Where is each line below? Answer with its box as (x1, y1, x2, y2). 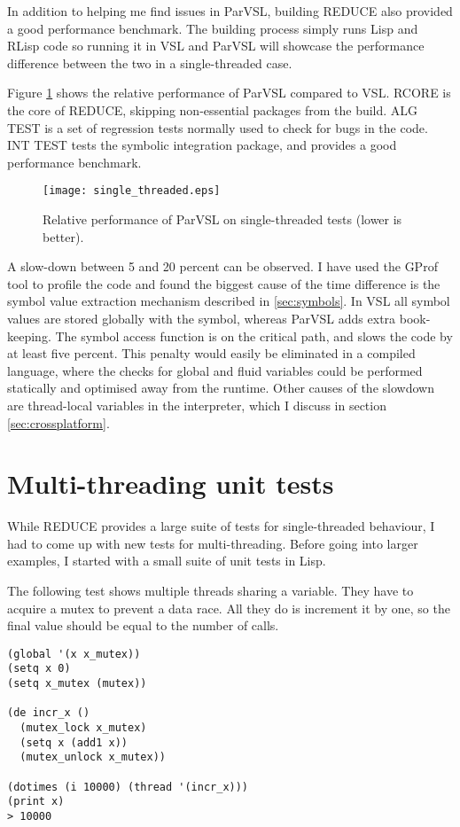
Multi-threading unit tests (7, 465, 334, 502)
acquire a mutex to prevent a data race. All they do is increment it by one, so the (7, 598, 450, 617)
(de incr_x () (7, 706, 90, 720)
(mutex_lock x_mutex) (19, 722, 147, 735)
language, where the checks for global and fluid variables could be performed (7, 361, 423, 379)
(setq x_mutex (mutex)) (7, 677, 147, 690)
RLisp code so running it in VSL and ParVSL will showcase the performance (7, 36, 425, 55)
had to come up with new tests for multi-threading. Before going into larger (7, 534, 418, 552)
